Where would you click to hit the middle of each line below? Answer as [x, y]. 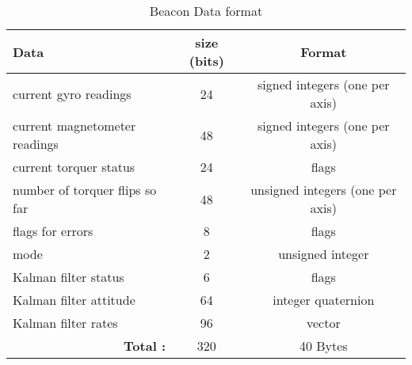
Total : [145, 346]
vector [323, 323]
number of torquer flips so [85, 190]
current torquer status [74, 167]
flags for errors [53, 231]
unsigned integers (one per [324, 190]
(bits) [206, 61]
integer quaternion [324, 300]
